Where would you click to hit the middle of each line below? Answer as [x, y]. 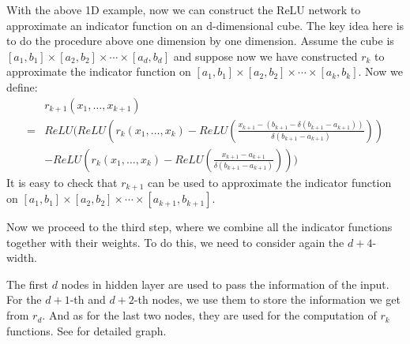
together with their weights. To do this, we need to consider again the [175, 242]
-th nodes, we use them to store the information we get [267, 299]
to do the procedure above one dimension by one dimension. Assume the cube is [200, 41]
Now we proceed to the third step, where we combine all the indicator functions [199, 227]
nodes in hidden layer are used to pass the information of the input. [225, 284]
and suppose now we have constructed [265, 56]
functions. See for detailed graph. [87, 330]
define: [22, 86]
